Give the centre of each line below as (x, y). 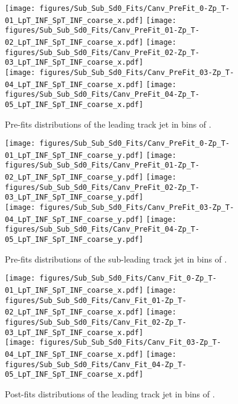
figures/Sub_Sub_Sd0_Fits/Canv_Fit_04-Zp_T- (96, 364)
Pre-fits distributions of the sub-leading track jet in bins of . (116, 259)
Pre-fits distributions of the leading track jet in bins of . (108, 124)
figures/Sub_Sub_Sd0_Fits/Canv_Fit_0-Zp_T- (128, 279)
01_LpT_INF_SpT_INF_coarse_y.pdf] (74, 155)
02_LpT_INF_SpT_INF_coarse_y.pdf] (74, 178)
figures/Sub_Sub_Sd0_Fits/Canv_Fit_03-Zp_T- (130, 343)
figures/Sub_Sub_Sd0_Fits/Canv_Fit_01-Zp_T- (96, 300)
